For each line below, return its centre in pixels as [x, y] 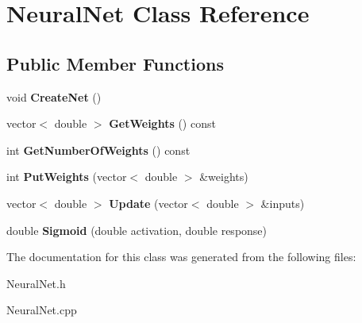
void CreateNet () [54, 96]
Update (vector [148, 203]
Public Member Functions [115, 63]
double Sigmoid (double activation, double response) [137, 230]
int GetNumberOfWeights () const [98, 150]
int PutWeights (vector [67, 177]
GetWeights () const [162, 123]
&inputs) [283, 203]
